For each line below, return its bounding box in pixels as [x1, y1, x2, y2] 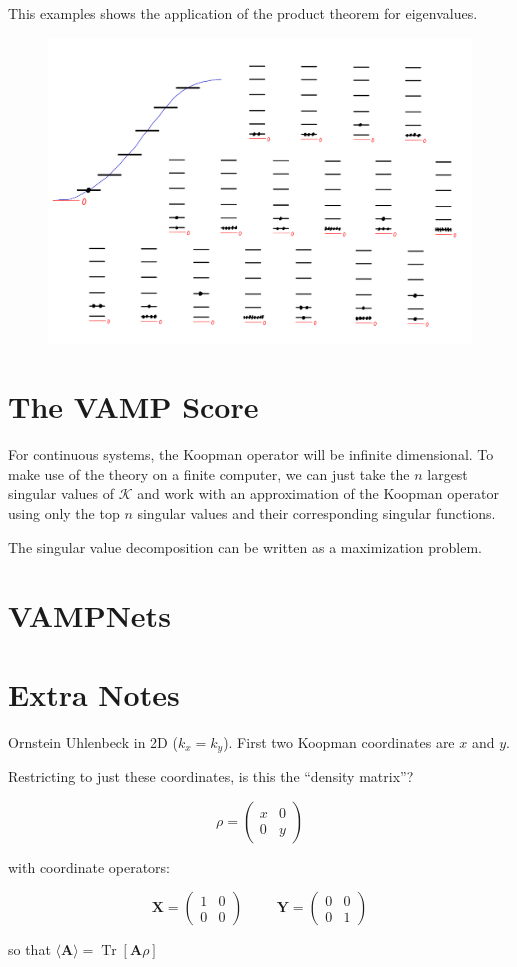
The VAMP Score [8, 386, 259, 427]
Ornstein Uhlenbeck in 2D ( [8, 731, 178, 752]
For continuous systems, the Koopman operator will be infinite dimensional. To [8, 444, 494, 465]
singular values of [8, 483, 114, 504]
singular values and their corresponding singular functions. [137, 503, 496, 524]
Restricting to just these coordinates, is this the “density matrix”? [8, 766, 414, 787]
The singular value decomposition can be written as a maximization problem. [8, 536, 483, 557]
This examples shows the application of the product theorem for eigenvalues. [8, 3, 478, 23]
